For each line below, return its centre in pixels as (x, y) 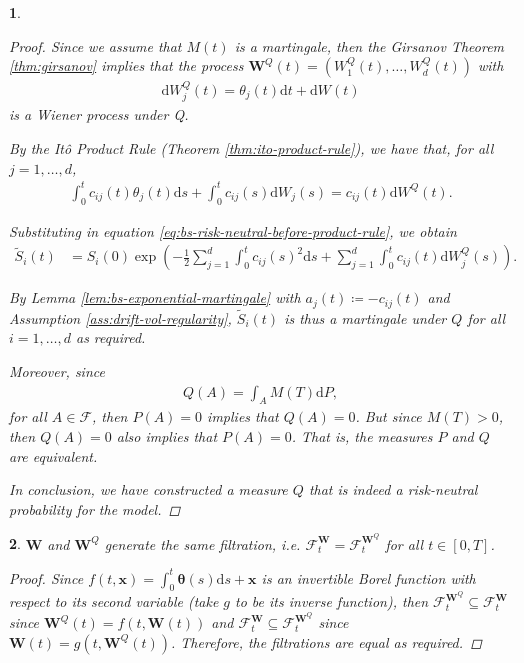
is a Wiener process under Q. (99, 114)
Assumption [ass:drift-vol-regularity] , (120, 317)
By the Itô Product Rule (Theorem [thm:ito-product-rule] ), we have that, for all (251, 148)
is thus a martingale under (365, 317)
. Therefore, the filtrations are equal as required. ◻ (326, 641)
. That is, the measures (362, 436)
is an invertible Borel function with (368, 577)
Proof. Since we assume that (95, 45)
